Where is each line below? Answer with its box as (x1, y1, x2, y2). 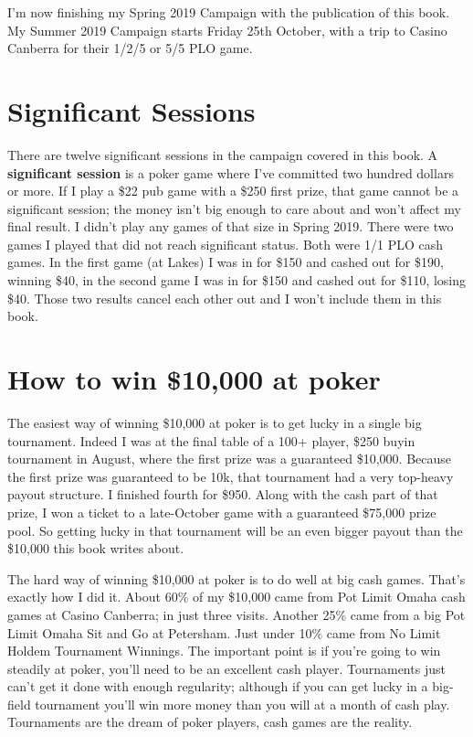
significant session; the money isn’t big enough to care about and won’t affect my (7, 198, 462, 218)
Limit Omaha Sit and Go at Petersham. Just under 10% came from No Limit (7, 623, 441, 642)
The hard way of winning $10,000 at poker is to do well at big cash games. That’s (7, 569, 466, 588)
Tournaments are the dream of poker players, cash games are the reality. (7, 712, 413, 732)
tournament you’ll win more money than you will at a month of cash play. (35, 694, 450, 713)
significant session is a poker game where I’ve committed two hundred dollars (7, 163, 454, 182)
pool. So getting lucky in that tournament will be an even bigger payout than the (7, 520, 463, 539)
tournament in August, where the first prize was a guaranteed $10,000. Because (7, 449, 451, 468)
